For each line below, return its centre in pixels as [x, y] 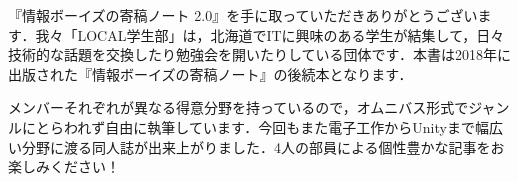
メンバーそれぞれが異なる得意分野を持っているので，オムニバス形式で [238, 107]
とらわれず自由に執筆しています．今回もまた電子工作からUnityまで [255, 126]
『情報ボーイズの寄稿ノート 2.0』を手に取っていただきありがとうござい [243, 15]
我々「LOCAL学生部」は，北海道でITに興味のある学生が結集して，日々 [270, 34]
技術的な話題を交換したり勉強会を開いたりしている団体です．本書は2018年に [260, 54]
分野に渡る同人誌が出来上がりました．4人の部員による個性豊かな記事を [256, 146]
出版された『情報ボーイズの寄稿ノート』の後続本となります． [210, 73]
